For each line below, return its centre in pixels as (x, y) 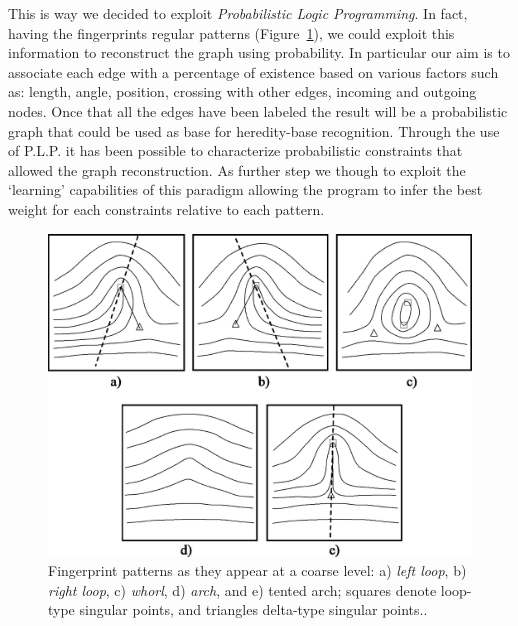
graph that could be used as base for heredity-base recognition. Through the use (254, 130)
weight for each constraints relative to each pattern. (166, 208)
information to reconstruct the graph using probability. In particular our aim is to (259, 52)
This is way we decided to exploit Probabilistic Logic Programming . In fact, (238, 13)
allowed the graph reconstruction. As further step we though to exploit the (237, 169)
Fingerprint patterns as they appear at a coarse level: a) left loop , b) (257, 570)
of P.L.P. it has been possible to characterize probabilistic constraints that (235, 150)
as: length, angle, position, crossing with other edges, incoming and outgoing (242, 91)
